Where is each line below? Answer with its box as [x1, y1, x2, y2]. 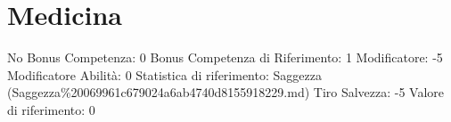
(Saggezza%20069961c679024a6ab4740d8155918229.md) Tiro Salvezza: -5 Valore [7, 83, 445, 102]
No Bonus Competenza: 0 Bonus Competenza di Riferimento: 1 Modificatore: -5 [7, 48, 443, 67]
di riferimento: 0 [7, 100, 95, 118]
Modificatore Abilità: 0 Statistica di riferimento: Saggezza [7, 65, 322, 84]
